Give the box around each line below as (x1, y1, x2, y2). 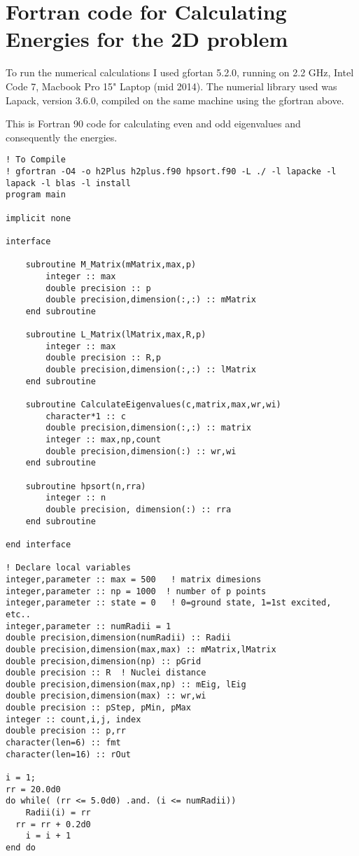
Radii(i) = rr (25, 808, 91, 818)
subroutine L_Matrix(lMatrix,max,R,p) (25, 330, 206, 340)
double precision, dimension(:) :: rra (45, 504, 232, 514)
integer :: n (45, 493, 106, 503)
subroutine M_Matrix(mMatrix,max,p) (25, 260, 197, 270)
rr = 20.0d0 (6, 784, 61, 794)
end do (6, 843, 36, 853)
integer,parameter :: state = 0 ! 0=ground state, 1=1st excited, (6, 598, 332, 608)
